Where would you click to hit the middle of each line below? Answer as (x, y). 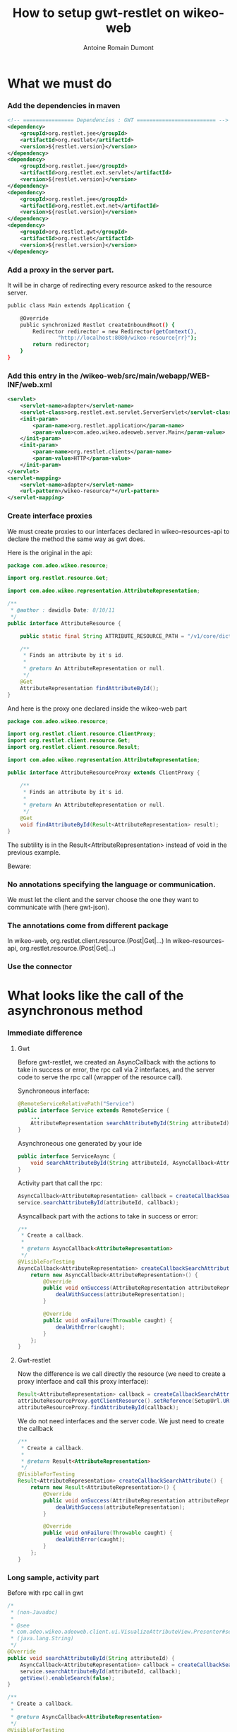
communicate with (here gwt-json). (59, 907)
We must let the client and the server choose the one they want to (103, 900)
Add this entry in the (43, 376)
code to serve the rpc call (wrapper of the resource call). (100, 1077)
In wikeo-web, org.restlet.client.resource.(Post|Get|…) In (89, 941)
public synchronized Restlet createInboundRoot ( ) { (97, 325)
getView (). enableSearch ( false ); (67, 1678)
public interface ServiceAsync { (67, 1156)
